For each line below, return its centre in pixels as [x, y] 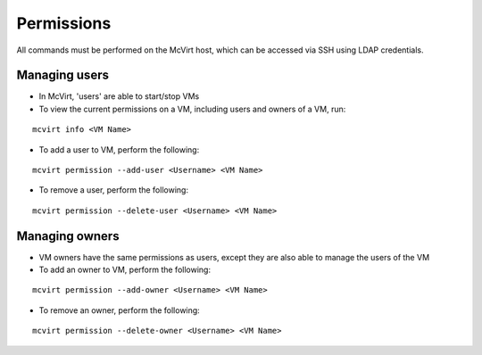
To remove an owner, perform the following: [119, 310]
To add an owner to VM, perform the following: [125, 270]
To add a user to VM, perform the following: [119, 149]
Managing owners [68, 236]
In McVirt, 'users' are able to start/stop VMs [119, 96]
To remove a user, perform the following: [114, 190]
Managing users [62, 75]
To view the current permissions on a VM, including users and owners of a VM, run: [192, 109]
